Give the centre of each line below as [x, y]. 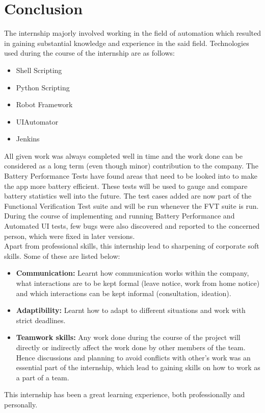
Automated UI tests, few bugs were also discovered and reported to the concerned [132, 226]
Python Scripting [43, 87]
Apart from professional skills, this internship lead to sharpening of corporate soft [132, 246]
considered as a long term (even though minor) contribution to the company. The [131, 166]
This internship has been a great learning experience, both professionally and [125, 394]
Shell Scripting [39, 70]
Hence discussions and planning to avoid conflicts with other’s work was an [133, 357]
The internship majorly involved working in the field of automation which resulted [132, 33]
